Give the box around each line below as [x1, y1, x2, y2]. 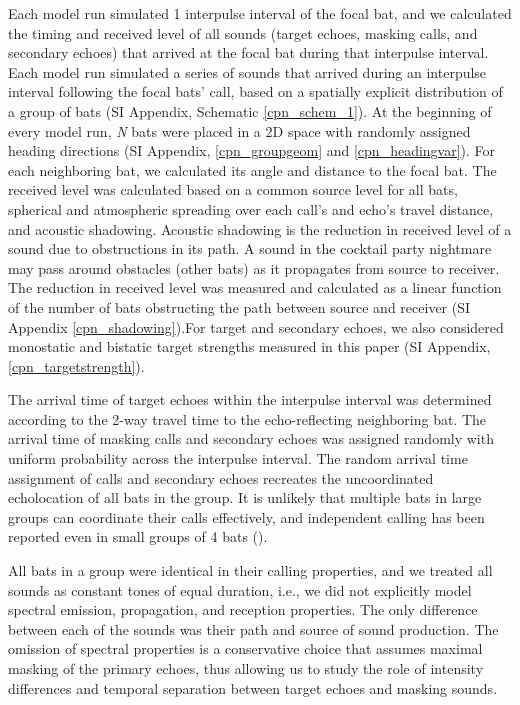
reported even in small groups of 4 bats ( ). [8, 526, 268, 547]
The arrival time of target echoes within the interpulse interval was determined [8, 389, 492, 410]
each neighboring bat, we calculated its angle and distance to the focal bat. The [8, 159, 497, 180]
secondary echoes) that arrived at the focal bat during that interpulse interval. [8, 42, 489, 63]
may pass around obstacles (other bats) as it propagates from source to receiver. [8, 257, 500, 278]
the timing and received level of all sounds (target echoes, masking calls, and [8, 22, 478, 43]
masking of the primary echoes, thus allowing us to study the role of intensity [8, 658, 484, 678]
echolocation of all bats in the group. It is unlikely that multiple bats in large [8, 487, 482, 508]
